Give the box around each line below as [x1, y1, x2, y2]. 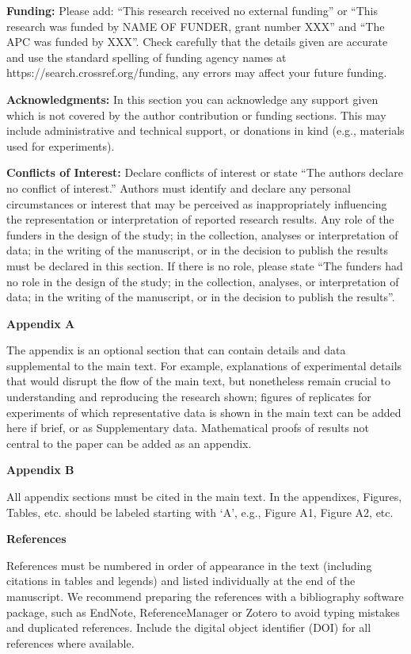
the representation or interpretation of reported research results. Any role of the [6, 211, 394, 228]
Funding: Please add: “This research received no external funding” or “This [6, 2, 379, 18]
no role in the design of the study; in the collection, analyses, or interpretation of [6, 273, 399, 289]
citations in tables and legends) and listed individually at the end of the [6, 572, 356, 589]
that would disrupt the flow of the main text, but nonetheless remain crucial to [6, 373, 390, 389]
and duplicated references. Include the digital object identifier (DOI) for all [6, 619, 371, 636]
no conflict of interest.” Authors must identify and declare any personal [6, 179, 351, 196]
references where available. [6, 634, 135, 651]
